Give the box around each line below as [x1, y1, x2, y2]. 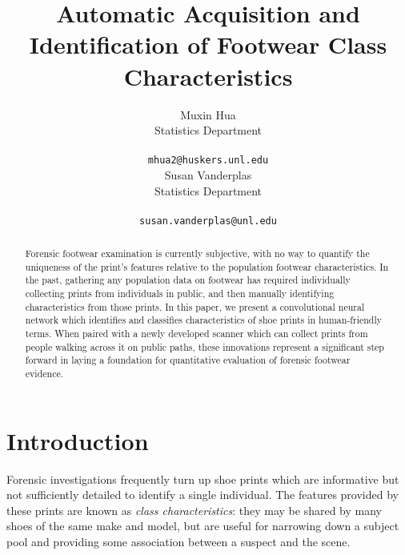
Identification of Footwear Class [29, 28, 387, 61]
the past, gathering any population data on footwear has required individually [25, 273, 351, 287]
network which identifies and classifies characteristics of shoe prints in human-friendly [25, 313, 383, 327]
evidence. [25, 367, 64, 380]
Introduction [6, 424, 149, 456]
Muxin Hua [180, 106, 236, 123]
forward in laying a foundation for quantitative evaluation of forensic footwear [25, 353, 351, 367]
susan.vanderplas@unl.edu [139, 215, 277, 227]
